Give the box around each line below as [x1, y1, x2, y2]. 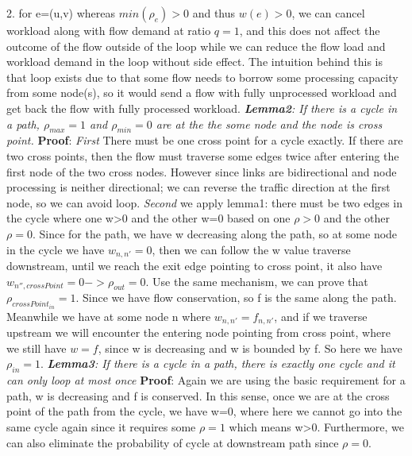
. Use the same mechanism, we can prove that [145, 272, 368, 289]
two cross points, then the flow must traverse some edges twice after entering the [6, 147, 399, 164]
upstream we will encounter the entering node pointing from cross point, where [6, 324, 391, 341]
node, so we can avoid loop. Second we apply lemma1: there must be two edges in [6, 194, 403, 211]
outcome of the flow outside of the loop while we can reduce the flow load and [6, 37, 386, 54]
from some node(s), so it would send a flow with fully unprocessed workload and [6, 84, 397, 101]
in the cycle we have [6, 241, 105, 257]
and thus [192, 5, 236, 21]
